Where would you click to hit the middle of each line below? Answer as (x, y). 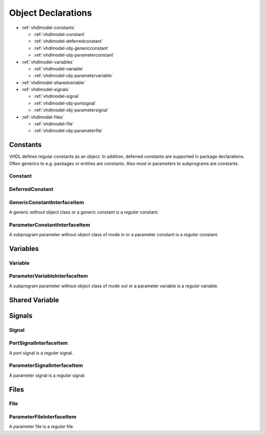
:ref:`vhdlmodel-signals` (46, 90)
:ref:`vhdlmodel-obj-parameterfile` (68, 131)
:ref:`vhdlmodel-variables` (48, 62)
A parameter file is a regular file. (42, 427)
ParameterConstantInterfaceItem (50, 225)
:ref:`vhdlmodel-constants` (48, 28)
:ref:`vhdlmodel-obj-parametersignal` (71, 110)
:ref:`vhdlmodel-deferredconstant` (68, 41)
